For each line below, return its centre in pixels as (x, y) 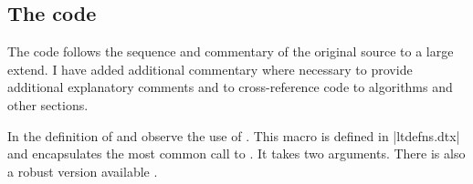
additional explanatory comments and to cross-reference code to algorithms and (230, 87)
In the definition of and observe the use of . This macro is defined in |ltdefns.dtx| (234, 135)
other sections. (48, 104)
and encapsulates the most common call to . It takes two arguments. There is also (236, 153)
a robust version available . (83, 171)
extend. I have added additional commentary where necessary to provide (210, 69)
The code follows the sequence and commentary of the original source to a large (231, 51)
